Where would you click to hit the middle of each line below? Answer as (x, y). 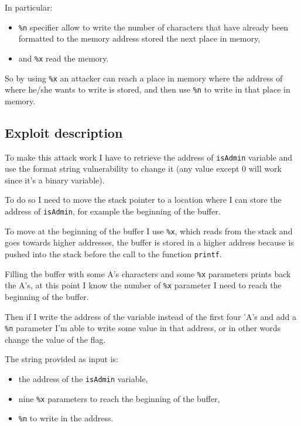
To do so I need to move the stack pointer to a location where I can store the (143, 200)
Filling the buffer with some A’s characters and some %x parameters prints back (148, 273)
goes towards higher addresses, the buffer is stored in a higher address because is (149, 242)
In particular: (29, 7)
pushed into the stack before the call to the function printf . (113, 253)
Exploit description (64, 132)
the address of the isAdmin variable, (83, 378)
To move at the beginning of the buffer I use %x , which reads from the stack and (149, 231)
